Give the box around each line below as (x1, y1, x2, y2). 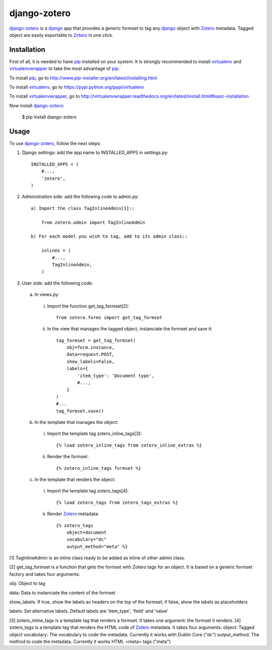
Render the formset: (47, 454, 89, 460)
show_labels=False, (66, 358, 115, 365)
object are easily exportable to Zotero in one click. (9, 32, 113, 38)
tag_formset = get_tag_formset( (56, 337, 136, 343)
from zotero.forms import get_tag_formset (56, 315, 163, 320)
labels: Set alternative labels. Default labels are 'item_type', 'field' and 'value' (9, 608, 169, 614)
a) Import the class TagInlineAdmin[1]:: (31, 205, 134, 211)
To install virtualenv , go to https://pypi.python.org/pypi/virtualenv (9, 84, 145, 90)
